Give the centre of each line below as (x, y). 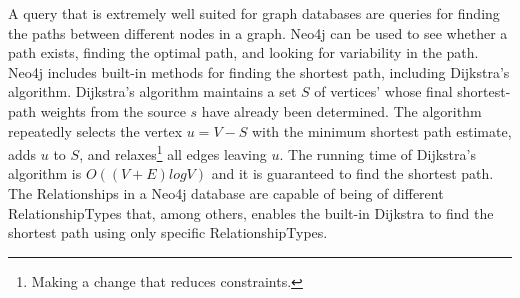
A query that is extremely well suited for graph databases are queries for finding (254, 13)
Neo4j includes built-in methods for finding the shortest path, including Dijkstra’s (259, 71)
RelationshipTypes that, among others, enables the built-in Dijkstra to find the (251, 212)
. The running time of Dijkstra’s (377, 153)
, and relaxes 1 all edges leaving (173, 152)
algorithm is (45, 173)
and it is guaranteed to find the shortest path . (352, 173)
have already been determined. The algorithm (341, 110)
